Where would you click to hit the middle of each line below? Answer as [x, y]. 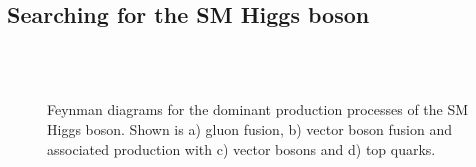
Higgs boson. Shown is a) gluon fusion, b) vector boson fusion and [249, 128]
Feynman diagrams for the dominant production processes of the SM [258, 109]
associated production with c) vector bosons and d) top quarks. [241, 148]
